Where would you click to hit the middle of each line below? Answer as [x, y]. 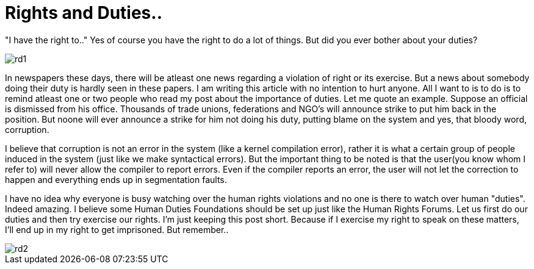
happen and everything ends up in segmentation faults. [116, 179]
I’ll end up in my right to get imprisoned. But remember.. [117, 229]
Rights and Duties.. [84, 13]
